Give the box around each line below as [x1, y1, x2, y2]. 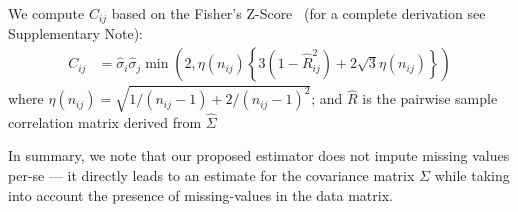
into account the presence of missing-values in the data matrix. [8, 184, 393, 205]
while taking [434, 165, 510, 186]
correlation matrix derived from [8, 111, 202, 132]
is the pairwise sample [362, 88, 498, 109]
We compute [8, 3, 85, 23]
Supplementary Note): [8, 23, 144, 44]
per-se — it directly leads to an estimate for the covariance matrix [8, 165, 415, 186]
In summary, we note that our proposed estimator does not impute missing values [8, 145, 510, 166]
